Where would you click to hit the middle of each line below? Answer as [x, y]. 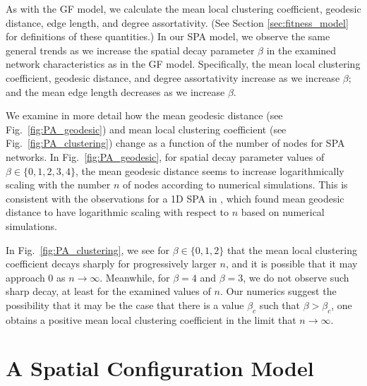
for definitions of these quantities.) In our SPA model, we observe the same [168, 36]
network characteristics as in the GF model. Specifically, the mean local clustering [183, 64]
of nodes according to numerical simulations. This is [235, 185]
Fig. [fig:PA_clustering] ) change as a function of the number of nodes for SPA [175, 143]
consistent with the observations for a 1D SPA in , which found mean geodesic [175, 198]
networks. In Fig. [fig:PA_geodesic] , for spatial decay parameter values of [165, 156]
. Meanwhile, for [135, 277]
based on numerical [283, 212]
